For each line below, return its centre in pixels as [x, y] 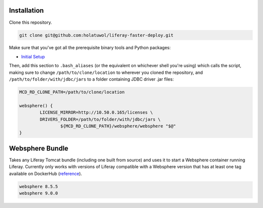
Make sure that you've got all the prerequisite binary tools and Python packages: [90, 48]
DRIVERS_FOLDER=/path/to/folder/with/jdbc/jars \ [100, 119]
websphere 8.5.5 [39, 186]
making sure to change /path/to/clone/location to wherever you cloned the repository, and [106, 72]
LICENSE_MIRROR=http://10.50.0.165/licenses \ [96, 113]
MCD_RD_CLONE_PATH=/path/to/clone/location [72, 92]
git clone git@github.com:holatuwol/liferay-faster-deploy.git [96, 35]
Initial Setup [33, 56]
